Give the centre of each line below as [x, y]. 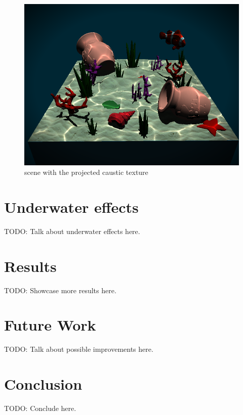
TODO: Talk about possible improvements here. [79, 349]
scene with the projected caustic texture [86, 172]
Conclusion [43, 384]
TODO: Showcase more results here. [60, 290]
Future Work [50, 325]
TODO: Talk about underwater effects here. [72, 231]
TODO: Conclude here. [40, 408]
